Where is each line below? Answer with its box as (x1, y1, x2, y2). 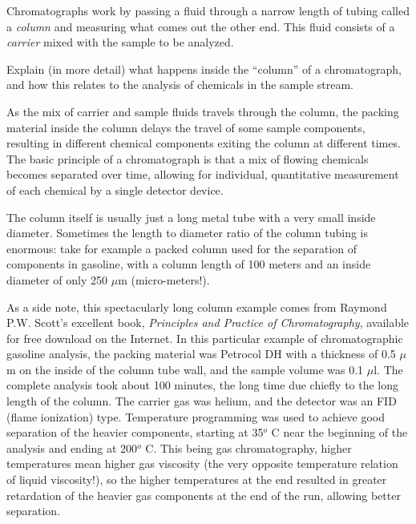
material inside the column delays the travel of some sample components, (6, 119, 366, 135)
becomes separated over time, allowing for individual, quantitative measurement (6, 166, 399, 183)
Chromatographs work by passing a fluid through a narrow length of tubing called (6, 2, 410, 18)
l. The (374, 361, 403, 377)
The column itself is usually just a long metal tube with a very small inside (6, 208, 376, 225)
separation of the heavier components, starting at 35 (6, 424, 264, 441)
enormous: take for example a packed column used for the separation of (6, 240, 357, 256)
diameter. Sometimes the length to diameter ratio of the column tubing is (6, 224, 368, 241)
